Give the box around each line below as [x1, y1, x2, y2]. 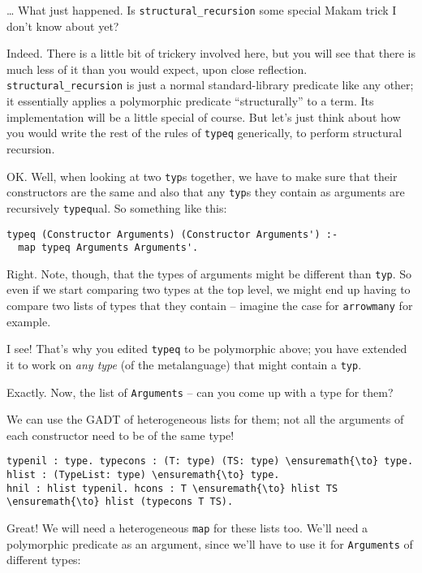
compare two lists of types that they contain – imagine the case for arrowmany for [6, 297, 413, 314]
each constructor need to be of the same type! [6, 426, 235, 443]
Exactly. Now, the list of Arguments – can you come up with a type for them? [6, 383, 394, 400]
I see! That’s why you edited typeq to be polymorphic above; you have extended [6, 340, 407, 357]
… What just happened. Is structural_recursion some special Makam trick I [6, 2, 397, 18]
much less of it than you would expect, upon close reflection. [6, 60, 308, 77]
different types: [6, 551, 81, 568]
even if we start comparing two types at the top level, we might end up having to [6, 281, 411, 298]
